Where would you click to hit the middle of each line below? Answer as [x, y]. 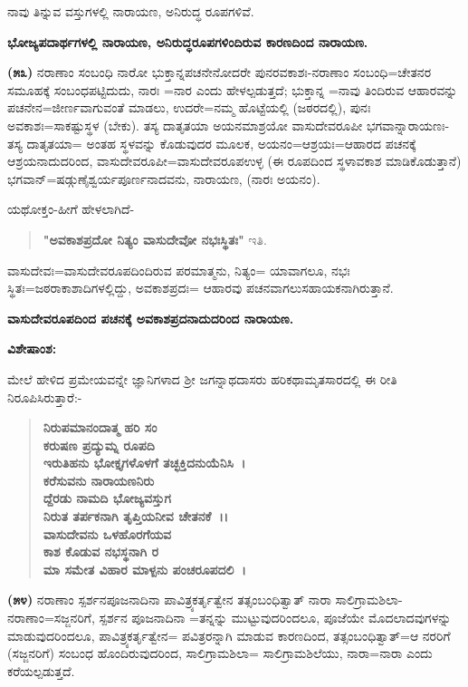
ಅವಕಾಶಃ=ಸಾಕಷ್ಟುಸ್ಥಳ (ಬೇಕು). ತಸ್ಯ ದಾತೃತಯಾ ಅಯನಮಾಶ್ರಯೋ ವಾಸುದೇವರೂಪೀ [185, 125]
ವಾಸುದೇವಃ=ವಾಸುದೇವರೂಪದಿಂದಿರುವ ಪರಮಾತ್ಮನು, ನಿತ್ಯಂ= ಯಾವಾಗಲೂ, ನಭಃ [179, 270]
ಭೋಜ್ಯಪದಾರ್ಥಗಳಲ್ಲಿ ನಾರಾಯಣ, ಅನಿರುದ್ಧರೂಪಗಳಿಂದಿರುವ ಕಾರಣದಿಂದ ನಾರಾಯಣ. [188, 41]
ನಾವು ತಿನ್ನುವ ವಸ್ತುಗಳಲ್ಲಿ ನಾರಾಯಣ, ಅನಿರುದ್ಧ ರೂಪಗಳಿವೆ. [131, 11]
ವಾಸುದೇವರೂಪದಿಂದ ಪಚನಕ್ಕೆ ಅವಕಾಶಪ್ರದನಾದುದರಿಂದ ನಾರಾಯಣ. [151, 318]
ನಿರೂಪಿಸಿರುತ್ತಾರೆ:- [45, 397]
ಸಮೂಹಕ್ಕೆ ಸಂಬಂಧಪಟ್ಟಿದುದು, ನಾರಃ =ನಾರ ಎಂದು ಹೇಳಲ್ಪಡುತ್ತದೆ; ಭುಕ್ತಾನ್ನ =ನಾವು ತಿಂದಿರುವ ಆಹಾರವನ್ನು [233, 89]
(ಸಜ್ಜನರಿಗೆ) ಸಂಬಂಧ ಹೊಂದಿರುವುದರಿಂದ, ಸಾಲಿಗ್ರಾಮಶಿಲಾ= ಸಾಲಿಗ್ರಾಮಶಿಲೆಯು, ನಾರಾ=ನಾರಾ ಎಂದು [220, 653]
